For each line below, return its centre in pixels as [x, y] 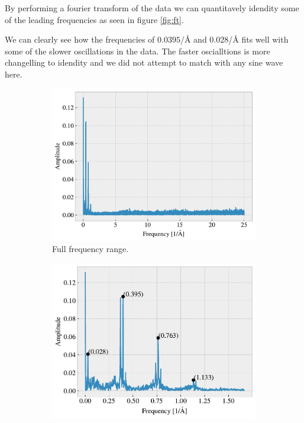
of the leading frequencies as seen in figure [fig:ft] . [94, 19]
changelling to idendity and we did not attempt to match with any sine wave [144, 62]
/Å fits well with [258, 39]
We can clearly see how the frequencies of [80, 39]
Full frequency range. [90, 249]
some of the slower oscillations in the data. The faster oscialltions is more [138, 51]
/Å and [193, 39]
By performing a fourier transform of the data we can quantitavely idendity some [152, 8]
